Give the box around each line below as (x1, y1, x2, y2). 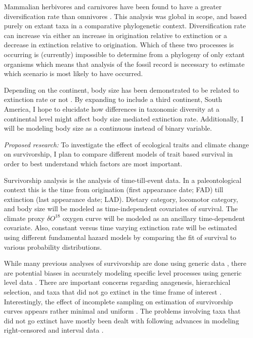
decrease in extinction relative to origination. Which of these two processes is (4, 40, 234, 50)
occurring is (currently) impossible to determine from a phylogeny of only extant (4, 49, 245, 59)
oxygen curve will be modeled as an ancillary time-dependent (62, 213, 245, 223)
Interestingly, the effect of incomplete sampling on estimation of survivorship (4, 296, 233, 306)
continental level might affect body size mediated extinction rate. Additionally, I (4, 113, 244, 123)
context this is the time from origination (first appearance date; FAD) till (4, 184, 223, 195)
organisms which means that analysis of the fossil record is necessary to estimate (4, 59, 245, 69)
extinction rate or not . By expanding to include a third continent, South (4, 94, 222, 104)
